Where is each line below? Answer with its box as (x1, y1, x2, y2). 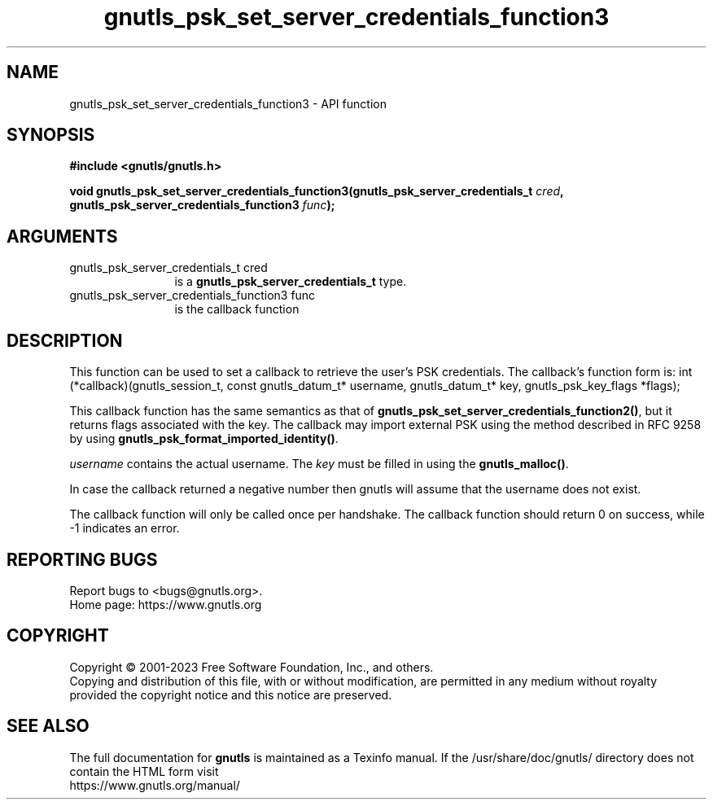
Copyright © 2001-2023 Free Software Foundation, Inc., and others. (69, 659, 434, 674)
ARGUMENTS (7, 226, 118, 247)
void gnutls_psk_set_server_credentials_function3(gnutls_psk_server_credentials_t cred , (69, 184, 564, 199)
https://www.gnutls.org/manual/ (69, 778, 240, 792)
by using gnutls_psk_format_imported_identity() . (69, 431, 339, 446)
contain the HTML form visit (69, 764, 219, 778)
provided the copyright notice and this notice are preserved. (69, 687, 392, 702)
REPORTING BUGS (7, 549, 158, 570)
